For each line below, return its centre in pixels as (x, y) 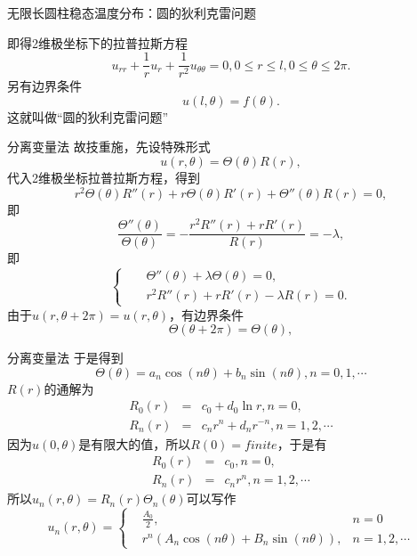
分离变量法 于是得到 (65, 358)
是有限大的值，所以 (135, 443)
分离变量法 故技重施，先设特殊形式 (109, 147)
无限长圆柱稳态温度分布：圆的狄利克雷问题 (132, 12)
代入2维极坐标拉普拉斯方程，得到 (104, 178)
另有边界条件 (44, 86)
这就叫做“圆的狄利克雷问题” (88, 116)
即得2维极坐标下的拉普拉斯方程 (97, 42)
